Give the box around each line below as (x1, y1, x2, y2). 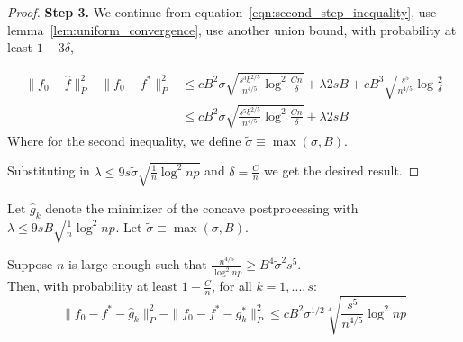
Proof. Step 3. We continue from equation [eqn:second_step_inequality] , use (7, 3, 437, 21)
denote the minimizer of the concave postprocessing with (45, 198, 359, 217)
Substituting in (7, 161, 90, 180)
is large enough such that (68, 255, 207, 274)
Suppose (7, 255, 53, 274)
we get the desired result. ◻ (263, 161, 420, 180)
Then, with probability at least (7, 276, 178, 295)
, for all (211, 276, 252, 295)
